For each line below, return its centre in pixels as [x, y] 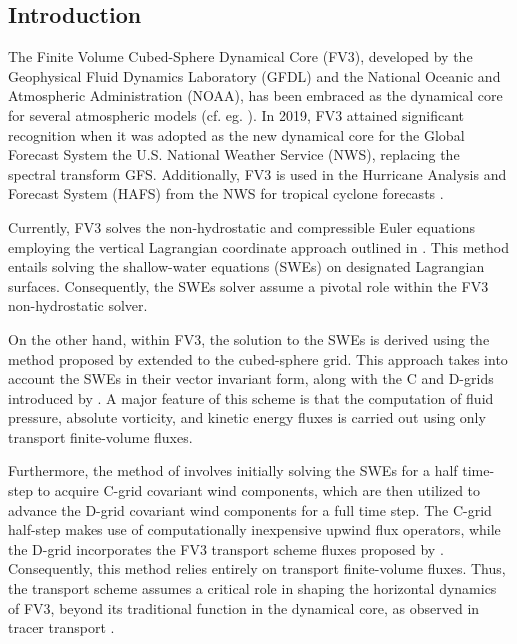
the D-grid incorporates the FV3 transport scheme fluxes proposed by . [226, 548]
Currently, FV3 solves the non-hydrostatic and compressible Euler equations [241, 226]
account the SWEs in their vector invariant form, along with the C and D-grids [251, 378]
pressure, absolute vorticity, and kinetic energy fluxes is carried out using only [247, 417]
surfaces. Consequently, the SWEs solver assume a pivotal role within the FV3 [248, 285]
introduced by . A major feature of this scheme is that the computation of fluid [251, 397]
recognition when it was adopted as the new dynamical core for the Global [236, 134]
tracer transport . [61, 627]
